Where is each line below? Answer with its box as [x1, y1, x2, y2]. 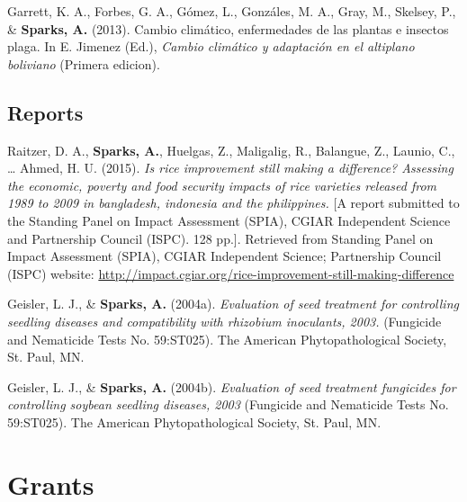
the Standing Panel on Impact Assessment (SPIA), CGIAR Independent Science [7, 211, 451, 229]
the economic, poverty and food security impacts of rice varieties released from [7, 175, 437, 194]
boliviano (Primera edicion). [7, 54, 160, 73]
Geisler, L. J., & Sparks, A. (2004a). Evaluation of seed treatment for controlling [7, 294, 459, 313]
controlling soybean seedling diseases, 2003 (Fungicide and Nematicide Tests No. [7, 395, 449, 414]
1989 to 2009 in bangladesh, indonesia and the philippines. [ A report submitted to [7, 193, 460, 212]
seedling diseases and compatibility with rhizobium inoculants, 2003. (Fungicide [7, 311, 442, 330]
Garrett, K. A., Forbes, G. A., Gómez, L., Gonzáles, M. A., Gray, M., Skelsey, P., [7, 2, 456, 20]
